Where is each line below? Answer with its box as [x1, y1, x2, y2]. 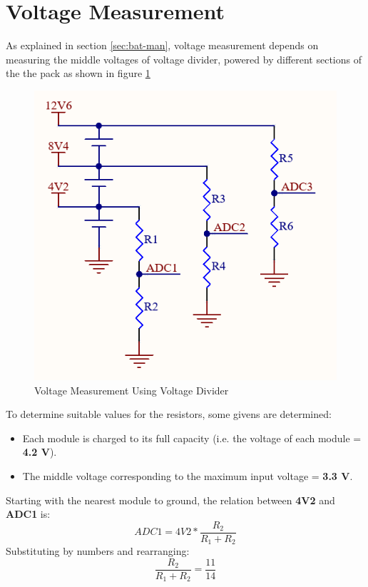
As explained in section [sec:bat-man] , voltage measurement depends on [6, 38, 319, 53]
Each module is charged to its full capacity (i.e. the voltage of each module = [22, 430, 362, 445]
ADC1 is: [6, 506, 51, 521]
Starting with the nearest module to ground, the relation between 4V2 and [6, 492, 335, 507]
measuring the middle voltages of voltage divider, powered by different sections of [6, 51, 362, 66]
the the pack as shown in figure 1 [6, 66, 150, 81]
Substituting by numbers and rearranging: [6, 543, 190, 558]
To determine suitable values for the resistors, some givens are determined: [6, 407, 332, 422]
